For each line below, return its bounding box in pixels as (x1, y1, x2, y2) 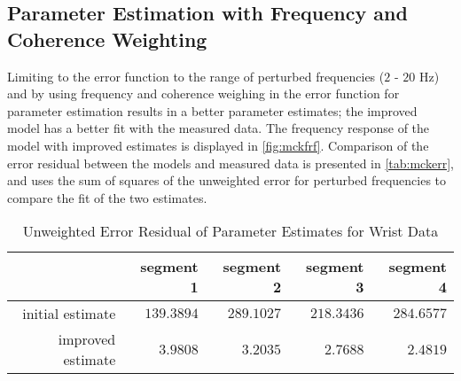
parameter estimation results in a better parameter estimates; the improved (7, 101, 418, 120)
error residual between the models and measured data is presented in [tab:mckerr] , (7, 153, 454, 172)
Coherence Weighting (7, 25, 207, 52)
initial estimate (22, 303, 116, 324)
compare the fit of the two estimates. (7, 188, 207, 206)
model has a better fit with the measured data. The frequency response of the (7, 119, 430, 137)
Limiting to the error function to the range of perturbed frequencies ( (7, 66, 385, 85)
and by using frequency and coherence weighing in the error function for (7, 84, 400, 103)
